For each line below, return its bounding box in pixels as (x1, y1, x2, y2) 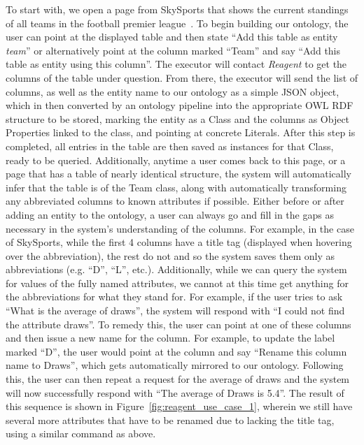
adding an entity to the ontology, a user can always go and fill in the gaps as (6, 207, 334, 221)
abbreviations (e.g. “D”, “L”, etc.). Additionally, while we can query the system (6, 262, 347, 277)
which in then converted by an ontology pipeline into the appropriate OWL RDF (6, 98, 353, 112)
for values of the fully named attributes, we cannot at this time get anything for (6, 275, 349, 290)
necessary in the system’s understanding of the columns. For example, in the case (6, 221, 354, 235)
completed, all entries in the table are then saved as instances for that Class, (6, 138, 334, 153)
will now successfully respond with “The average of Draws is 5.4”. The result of (6, 385, 344, 400)
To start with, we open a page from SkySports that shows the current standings (6, 2, 349, 16)
